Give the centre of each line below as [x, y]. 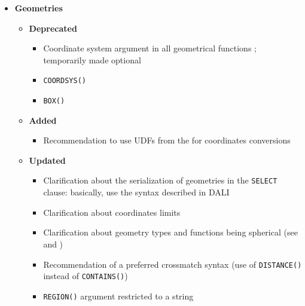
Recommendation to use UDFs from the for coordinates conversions [167, 140]
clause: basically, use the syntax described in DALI [136, 192]
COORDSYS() [65, 81]
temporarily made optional [92, 59]
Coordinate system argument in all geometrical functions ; [150, 48]
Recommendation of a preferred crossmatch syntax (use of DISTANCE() [173, 264]
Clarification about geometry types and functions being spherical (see [170, 232]
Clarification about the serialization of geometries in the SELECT [160, 180]
